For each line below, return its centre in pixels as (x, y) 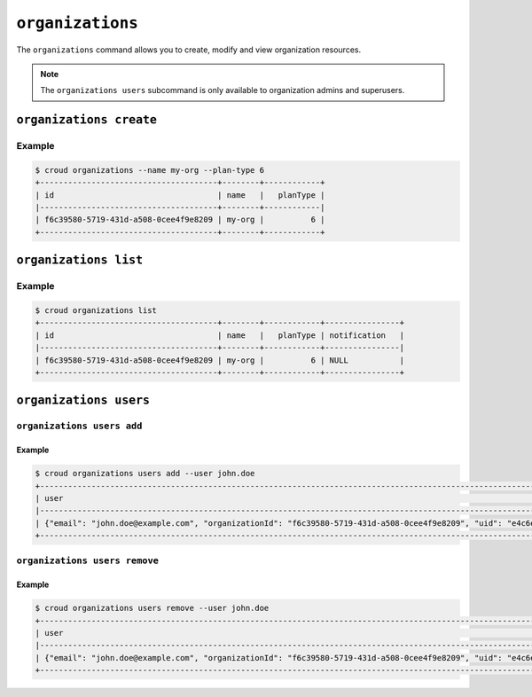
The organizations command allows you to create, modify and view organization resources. (189, 50)
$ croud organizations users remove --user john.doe (152, 608)
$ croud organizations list (96, 310)
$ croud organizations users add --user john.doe (145, 474)
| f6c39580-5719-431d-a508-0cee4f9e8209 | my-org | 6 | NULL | (220, 360)
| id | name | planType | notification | (220, 335)
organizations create (86, 120)
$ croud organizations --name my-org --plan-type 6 (150, 170)
